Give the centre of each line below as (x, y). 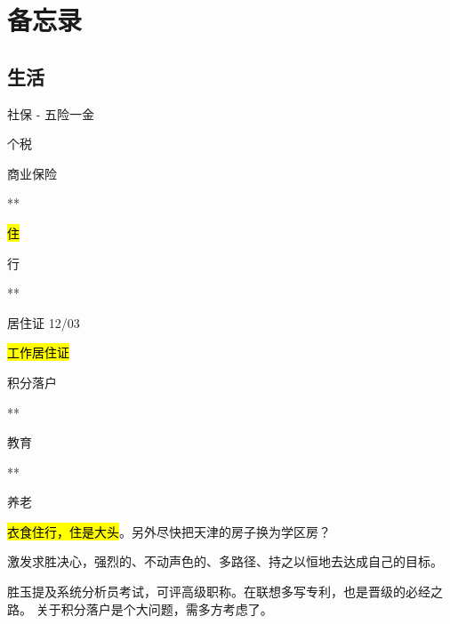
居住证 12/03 (44, 322)
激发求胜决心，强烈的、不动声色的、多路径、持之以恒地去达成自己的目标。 (225, 561)
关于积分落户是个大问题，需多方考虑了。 (154, 608)
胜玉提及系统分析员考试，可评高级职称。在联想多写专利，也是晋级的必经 (219, 592)
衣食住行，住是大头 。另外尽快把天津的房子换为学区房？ (169, 531)
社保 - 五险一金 (51, 113)
